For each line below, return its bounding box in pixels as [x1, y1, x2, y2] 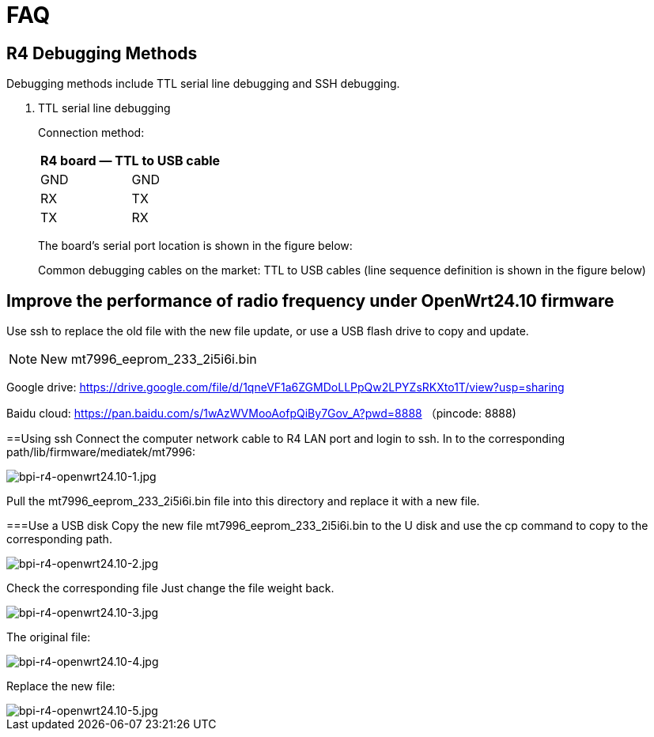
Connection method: [38, 126, 145, 140]
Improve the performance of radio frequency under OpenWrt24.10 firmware [6, 290, 614, 311]
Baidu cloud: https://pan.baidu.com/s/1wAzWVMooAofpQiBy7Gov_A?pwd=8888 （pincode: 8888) [6, 406, 516, 421]
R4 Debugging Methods [6, 43, 198, 63]
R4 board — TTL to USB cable [40, 153, 221, 169]
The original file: [6, 630, 91, 644]
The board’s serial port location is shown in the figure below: [38, 239, 353, 253]
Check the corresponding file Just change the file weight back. [6, 581, 335, 595]
